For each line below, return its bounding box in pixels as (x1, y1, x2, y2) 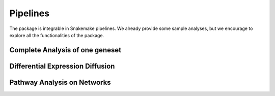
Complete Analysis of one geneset (9, 46, 122, 54)
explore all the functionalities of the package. (9, 32, 104, 38)
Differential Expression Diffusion (9, 61, 115, 71)
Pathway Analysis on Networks (9, 78, 112, 86)
